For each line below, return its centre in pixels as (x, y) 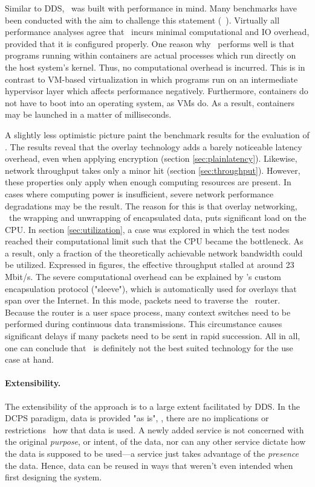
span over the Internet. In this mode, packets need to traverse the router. (143, 300)
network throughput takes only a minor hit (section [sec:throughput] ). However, (153, 170)
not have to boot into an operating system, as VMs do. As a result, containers (150, 102)
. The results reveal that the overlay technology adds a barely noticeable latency (154, 146)
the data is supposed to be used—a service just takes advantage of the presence (152, 453)
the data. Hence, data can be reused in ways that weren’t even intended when (149, 465)
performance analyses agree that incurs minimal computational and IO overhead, (157, 32)
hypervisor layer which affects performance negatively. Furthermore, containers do (157, 91)
